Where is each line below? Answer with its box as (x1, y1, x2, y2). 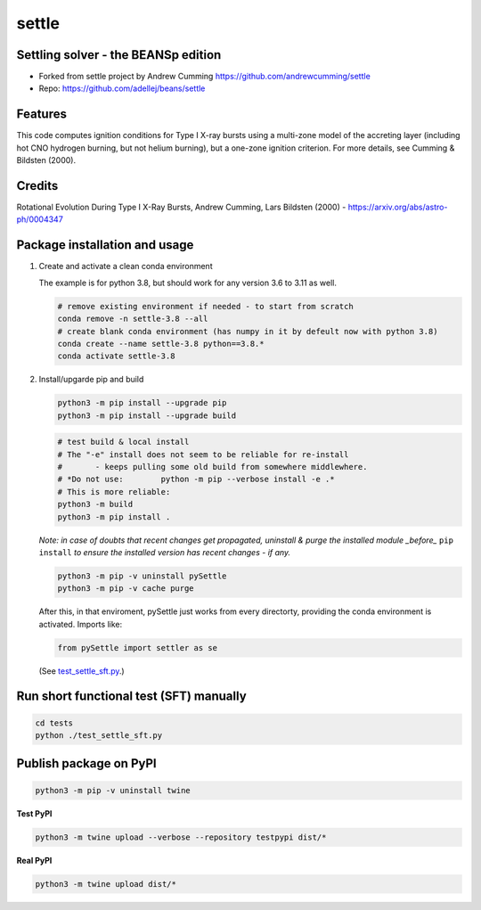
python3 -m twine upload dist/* (35, 879, 177, 889)
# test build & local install (57, 437, 190, 447)
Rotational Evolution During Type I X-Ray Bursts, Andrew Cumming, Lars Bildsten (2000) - (16, 201, 346, 213)
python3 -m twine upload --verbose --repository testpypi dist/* (35, 832, 327, 842)
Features (16, 107, 67, 122)
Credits (16, 178, 59, 193)
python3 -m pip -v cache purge (57, 584, 195, 594)
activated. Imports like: (38, 619, 123, 629)
